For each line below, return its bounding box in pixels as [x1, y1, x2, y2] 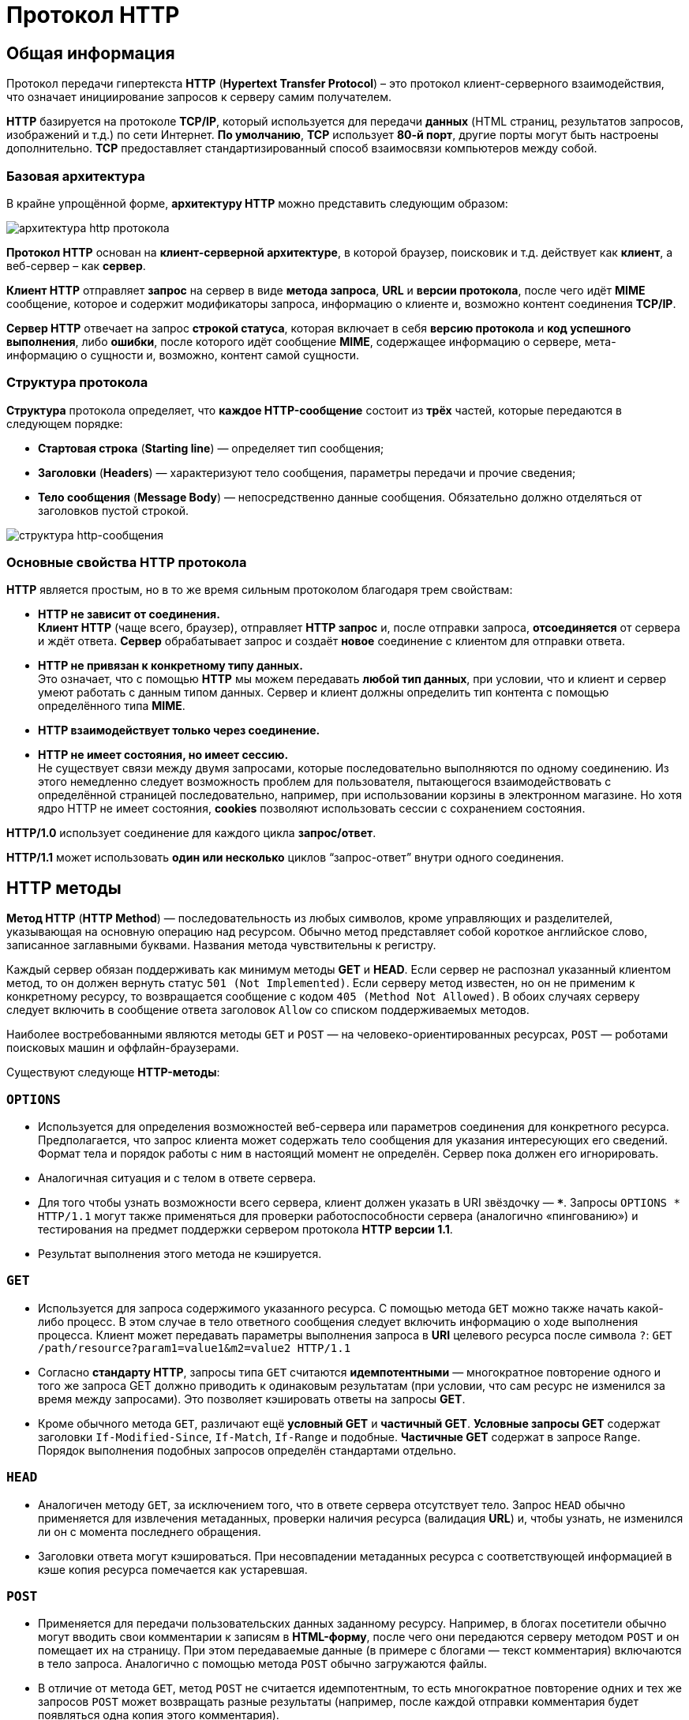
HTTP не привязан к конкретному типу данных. [38, 659, 303, 673]
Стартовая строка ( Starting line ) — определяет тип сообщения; [38, 441, 384, 455]
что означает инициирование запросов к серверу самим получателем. [6, 90, 391, 104]
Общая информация [6, 43, 175, 63]
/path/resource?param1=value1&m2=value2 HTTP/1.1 [38, 1341, 351, 1354]
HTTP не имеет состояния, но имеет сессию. [38, 748, 289, 762]
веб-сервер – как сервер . [6, 258, 146, 272]
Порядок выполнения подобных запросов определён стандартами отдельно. [38, 1443, 457, 1457]
